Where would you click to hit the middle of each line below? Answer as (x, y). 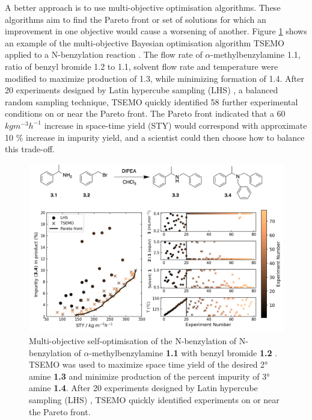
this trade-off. (30, 149)
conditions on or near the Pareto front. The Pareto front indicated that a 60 (145, 113)
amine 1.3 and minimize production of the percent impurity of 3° (149, 376)
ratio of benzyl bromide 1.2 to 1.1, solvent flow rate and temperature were (142, 66)
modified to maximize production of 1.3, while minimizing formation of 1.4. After (154, 78)
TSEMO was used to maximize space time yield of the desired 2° (148, 364)
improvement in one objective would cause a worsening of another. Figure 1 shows (156, 31)
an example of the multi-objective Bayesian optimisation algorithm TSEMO (145, 42)
